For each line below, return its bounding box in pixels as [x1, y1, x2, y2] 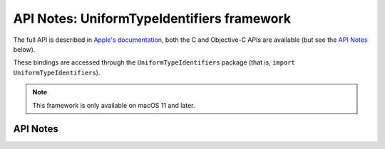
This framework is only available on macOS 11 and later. [32, 101, 195, 109]
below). [13, 45, 36, 53]
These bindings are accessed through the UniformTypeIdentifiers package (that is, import [13, 58, 296, 67]
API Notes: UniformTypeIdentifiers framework [13, 11, 292, 26]
